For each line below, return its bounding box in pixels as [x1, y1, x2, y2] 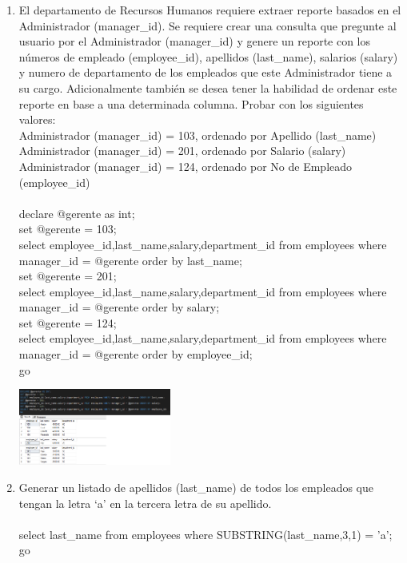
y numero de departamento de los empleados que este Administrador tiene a [18, 64, 393, 81]
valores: [18, 111, 56, 128]
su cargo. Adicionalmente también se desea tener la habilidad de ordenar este [18, 79, 397, 96]
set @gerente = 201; [18, 268, 117, 284]
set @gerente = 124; [18, 314, 117, 331]
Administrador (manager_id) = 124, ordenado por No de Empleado [18, 157, 353, 174]
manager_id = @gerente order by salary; [18, 299, 220, 315]
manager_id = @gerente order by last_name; [18, 252, 242, 268]
